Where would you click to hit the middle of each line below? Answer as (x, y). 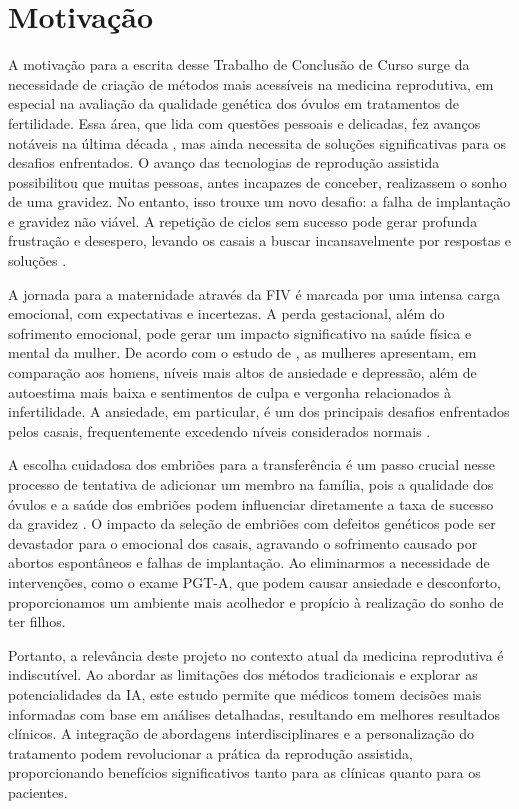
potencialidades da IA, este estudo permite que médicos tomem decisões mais (245, 693)
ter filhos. (37, 621)
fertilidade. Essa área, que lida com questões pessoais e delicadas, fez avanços (244, 122)
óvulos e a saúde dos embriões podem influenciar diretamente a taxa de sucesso (251, 503)
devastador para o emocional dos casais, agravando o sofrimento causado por (243, 542)
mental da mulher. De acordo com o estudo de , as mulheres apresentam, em (242, 352)
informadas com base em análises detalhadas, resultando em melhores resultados (254, 713)
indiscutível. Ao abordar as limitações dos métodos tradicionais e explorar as (243, 674)
